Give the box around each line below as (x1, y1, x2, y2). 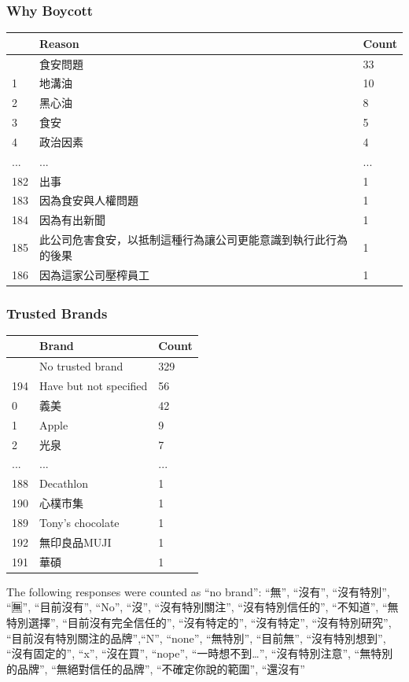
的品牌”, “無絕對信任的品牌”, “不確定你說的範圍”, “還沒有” (6, 660, 305, 676)
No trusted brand (39, 358, 123, 374)
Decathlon (39, 475, 89, 492)
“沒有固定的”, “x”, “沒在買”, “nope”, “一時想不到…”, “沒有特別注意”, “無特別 (6, 645, 393, 662)
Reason (39, 35, 79, 51)
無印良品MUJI (39, 533, 112, 550)
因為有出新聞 (39, 212, 105, 228)
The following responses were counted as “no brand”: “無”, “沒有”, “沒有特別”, (6, 583, 390, 599)
